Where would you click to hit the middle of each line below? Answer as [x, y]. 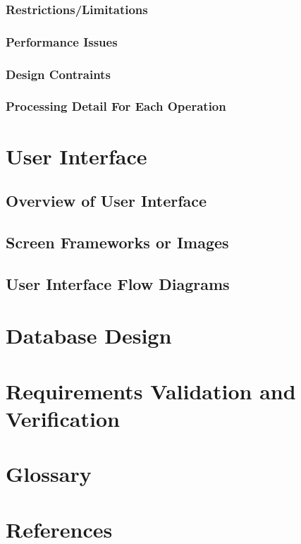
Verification [63, 418]
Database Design [89, 336]
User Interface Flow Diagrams [118, 283]
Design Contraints [58, 74]
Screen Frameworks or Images [117, 242]
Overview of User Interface [106, 201]
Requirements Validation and [151, 391]
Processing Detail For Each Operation [116, 106]
